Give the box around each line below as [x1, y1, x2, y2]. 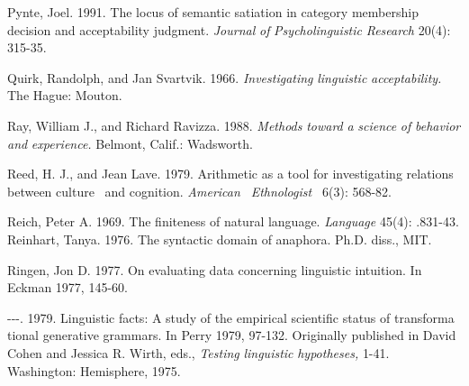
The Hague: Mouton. [7, 86, 122, 105]
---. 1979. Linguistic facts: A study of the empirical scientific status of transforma [7, 308, 455, 326]
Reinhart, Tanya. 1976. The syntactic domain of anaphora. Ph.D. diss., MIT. [7, 229, 432, 248]
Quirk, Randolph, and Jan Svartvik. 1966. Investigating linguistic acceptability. [7, 68, 442, 87]
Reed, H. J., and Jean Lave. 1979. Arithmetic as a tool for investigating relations [7, 164, 454, 183]
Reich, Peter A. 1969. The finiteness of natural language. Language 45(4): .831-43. [7, 212, 459, 231]
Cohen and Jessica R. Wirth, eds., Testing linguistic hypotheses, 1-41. [7, 343, 390, 362]
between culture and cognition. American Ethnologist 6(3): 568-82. [7, 181, 392, 200]
